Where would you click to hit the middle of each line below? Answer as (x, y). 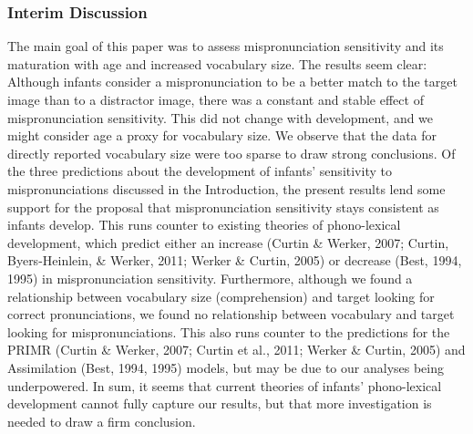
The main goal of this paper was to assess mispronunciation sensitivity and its (226, 46)
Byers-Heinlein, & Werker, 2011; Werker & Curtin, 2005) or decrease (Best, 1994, (235, 260)
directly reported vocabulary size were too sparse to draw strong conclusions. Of (231, 153)
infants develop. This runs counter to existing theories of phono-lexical (204, 225)
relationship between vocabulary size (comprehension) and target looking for (221, 296)
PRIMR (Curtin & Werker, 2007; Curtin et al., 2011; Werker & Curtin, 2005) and (236, 350)
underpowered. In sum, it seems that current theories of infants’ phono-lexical (225, 385)
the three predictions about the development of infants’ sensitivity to (200, 171)
